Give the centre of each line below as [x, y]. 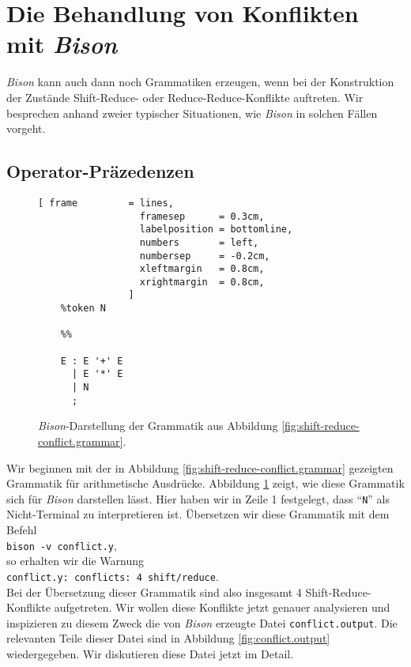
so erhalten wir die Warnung [75, 561]
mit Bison [62, 44]
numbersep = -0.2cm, [205, 256]
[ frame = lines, [106, 203]
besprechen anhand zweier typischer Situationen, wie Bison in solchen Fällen [192, 113]
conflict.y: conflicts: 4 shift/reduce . [113, 576]
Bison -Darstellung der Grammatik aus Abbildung [158, 426]
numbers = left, [199, 242]
